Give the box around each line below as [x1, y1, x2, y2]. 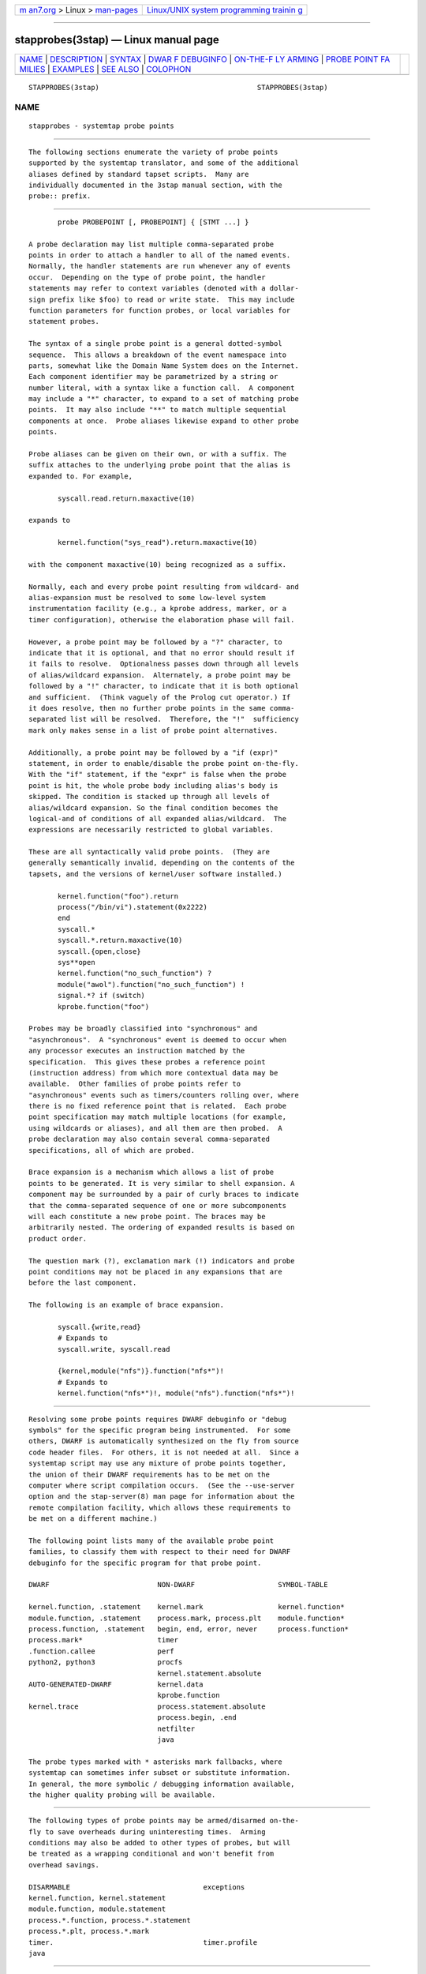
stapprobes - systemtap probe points [28, 122, 175, 130]
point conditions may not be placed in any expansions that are [28, 1267, 283, 1276]
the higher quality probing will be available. [28, 1790, 216, 1799]
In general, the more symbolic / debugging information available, [28, 1779, 295, 1788]
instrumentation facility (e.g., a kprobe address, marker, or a [28, 604, 287, 614]
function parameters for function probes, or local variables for [28, 306, 291, 315]
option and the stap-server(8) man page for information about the [28, 1492, 295, 1501]
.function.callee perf [28, 1646, 175, 1656]
